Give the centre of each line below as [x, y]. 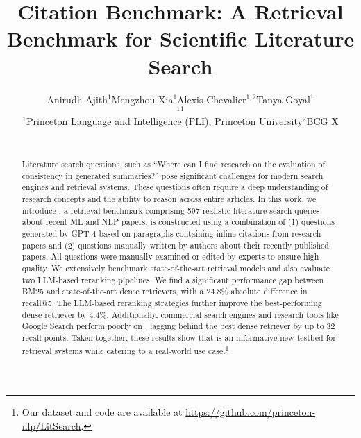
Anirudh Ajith [77, 99]
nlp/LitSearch [51, 425]
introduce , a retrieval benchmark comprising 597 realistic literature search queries [171, 210]
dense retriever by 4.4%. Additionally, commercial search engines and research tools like [180, 314]
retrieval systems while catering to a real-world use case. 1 [125, 349]
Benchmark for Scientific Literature [180, 39]
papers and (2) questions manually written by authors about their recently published [175, 245]
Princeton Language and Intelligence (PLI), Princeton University [164, 121]
